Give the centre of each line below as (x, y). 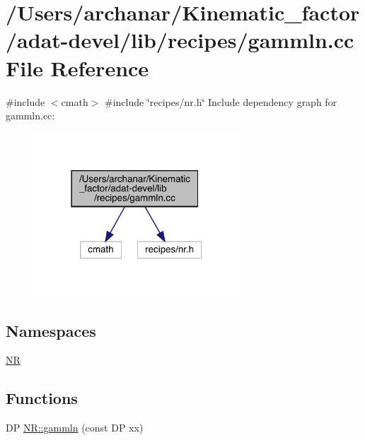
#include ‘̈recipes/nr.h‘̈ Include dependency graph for (221, 101)
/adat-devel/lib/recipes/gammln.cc (180, 40)
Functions (42, 398)
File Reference (77, 67)
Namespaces (51, 330)
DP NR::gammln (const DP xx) (75, 428)
